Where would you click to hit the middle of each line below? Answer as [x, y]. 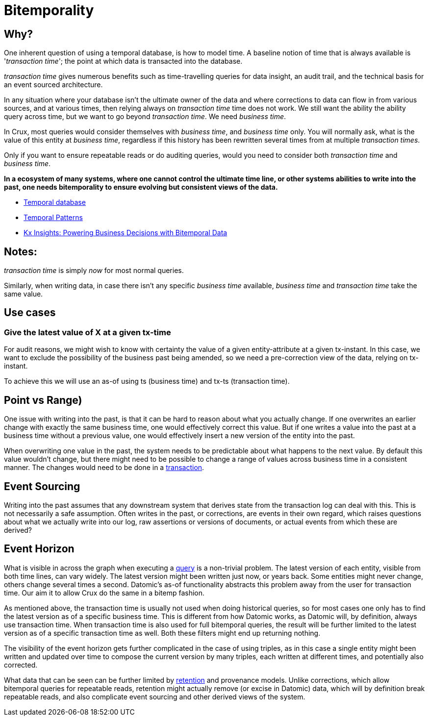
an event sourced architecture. [53, 85]
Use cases [30, 313]
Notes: [21, 251]
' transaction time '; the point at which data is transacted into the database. [123, 61]
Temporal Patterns [53, 218]
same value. [24, 294]
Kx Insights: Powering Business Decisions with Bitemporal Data [126, 233]
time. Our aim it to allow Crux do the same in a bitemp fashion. [104, 593]
